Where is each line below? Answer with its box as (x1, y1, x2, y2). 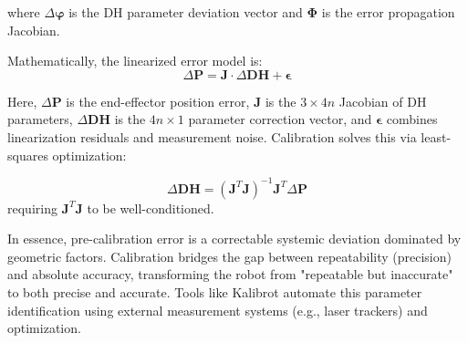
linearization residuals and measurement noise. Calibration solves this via (7, 127, 417, 146)
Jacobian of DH (338, 91, 427, 110)
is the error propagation (321, 3, 455, 21)
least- (421, 127, 452, 146)
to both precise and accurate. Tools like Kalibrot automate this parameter (7, 283, 422, 302)
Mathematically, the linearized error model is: (7, 51, 263, 70)
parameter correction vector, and (188, 109, 372, 129)
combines (386, 109, 438, 129)
